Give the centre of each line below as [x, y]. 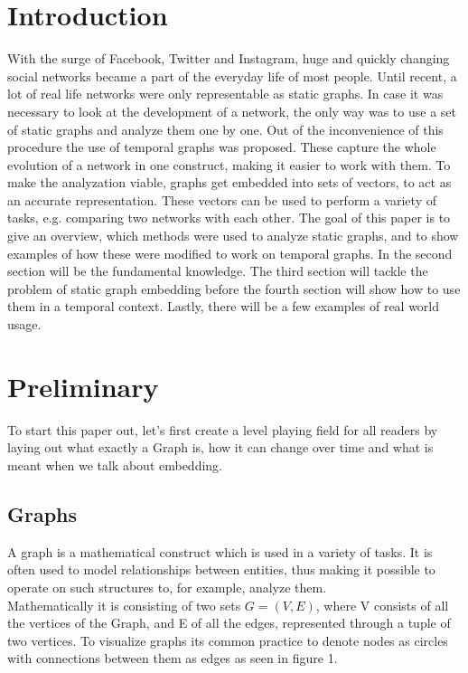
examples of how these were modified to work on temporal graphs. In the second [230, 253]
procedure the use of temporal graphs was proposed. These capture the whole [222, 147]
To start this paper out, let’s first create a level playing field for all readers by [223, 429]
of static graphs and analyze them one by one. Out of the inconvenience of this [225, 129]
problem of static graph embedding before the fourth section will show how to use [234, 288]
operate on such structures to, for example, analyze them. [167, 587]
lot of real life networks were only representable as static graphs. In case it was [225, 94]
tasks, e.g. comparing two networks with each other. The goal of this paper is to [229, 218]
